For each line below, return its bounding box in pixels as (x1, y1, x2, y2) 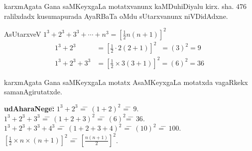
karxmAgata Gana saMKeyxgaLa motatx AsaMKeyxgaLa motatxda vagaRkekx (4, 76, 248, 87)
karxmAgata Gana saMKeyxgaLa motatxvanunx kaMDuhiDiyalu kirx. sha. (4, 1, 234, 11)
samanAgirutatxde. (4, 86, 62, 97)
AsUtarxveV (4, 28, 41, 39)
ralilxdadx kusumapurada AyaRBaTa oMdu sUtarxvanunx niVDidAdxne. (4, 10, 228, 21)
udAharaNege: (4, 103, 55, 113)
